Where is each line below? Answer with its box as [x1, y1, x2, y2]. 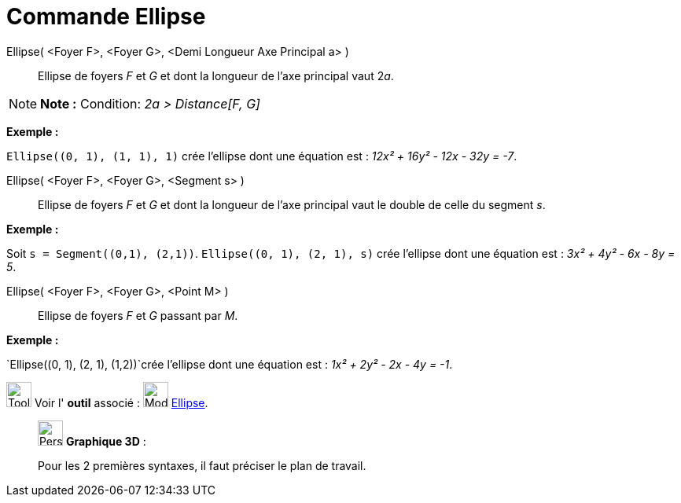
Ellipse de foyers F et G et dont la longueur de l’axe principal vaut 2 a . [38, 68, 394, 83]
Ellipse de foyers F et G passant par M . [38, 308, 238, 322]
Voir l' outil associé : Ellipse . [34, 395, 208, 409]
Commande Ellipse [6, 3, 206, 30]
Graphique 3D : [65, 434, 146, 448]
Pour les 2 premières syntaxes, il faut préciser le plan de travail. [38, 458, 366, 472]
